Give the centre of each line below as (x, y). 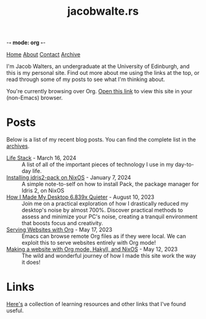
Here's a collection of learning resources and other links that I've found (96, 304)
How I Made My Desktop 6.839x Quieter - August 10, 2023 (80, 197)
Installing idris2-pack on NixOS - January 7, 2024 (69, 178)
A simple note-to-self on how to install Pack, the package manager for (110, 184)
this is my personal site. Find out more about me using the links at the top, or (103, 73)
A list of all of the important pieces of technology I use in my (98, 164)
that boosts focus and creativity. (62, 223)
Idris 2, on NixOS (43, 191)
